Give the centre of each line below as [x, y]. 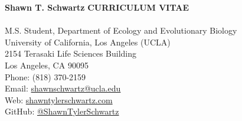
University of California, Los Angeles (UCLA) [88, 42]
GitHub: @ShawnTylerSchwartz [62, 111]
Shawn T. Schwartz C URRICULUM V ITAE [97, 7]
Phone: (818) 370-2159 [45, 76]
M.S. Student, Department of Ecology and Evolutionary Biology [121, 30]
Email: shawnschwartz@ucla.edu [63, 88]
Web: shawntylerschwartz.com [59, 99]
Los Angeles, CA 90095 [47, 65]
